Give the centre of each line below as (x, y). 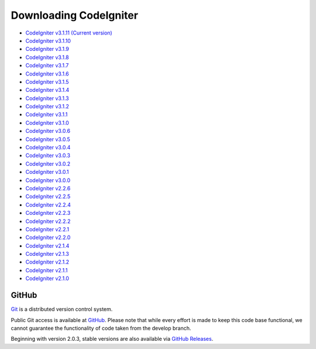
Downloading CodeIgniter (75, 15)
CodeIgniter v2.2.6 (48, 188)
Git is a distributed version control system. (62, 309)
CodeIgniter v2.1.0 (47, 279)
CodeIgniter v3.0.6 (48, 131)
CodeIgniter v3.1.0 (47, 122)
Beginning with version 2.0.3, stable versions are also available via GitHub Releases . (112, 339)
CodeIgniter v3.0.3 (48, 156)
